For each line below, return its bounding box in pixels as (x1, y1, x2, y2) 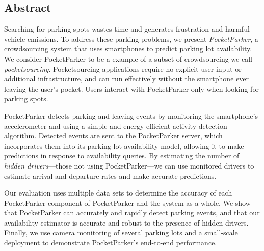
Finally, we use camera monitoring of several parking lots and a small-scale (4, 227, 238, 238)
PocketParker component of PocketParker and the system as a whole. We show (4, 197, 251, 208)
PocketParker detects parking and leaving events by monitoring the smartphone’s (4, 110, 258, 121)
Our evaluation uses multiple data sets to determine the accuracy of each (4, 187, 232, 198)
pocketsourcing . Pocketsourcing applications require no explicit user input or (4, 63, 242, 74)
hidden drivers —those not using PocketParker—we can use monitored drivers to (4, 160, 254, 171)
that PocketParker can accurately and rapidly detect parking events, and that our (4, 207, 260, 218)
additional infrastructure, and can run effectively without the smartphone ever (4, 73, 249, 84)
